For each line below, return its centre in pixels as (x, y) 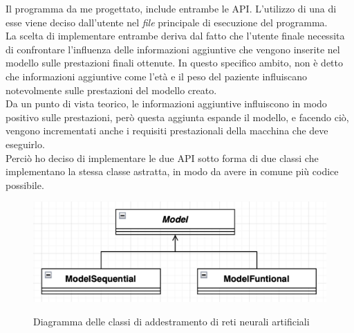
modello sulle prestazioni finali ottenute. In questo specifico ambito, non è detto (175, 63)
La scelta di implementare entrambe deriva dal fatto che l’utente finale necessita (175, 36)
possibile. (25, 184)
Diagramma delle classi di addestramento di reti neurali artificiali (171, 321)
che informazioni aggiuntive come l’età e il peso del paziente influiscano (157, 76)
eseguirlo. (25, 144)
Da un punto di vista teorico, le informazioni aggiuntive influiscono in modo (166, 103)
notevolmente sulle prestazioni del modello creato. (111, 90)
